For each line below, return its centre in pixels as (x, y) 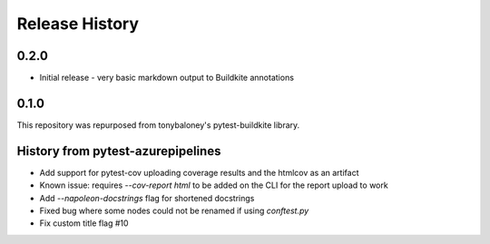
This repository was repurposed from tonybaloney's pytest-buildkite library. (158, 125)
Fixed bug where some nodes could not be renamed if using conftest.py (174, 211)
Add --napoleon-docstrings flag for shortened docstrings (147, 198)
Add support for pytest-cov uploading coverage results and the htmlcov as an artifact (199, 172)
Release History (78, 24)
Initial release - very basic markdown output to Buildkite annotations (167, 78)
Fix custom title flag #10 (84, 223)
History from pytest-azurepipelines (119, 151)
